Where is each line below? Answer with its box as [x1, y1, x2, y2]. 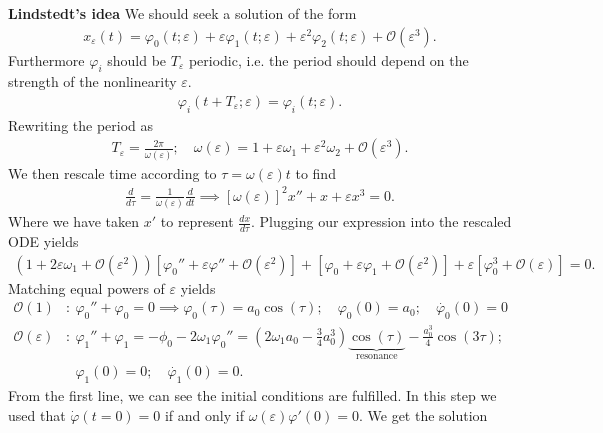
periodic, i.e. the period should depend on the [188, 49, 469, 70]
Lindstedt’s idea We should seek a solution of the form [8, 3, 357, 23]
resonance [356, 350, 398, 361]
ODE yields [8, 231, 79, 252]
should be [107, 49, 167, 70]
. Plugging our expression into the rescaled [251, 211, 512, 232]
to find [295, 162, 336, 183]
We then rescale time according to [8, 162, 217, 183]
